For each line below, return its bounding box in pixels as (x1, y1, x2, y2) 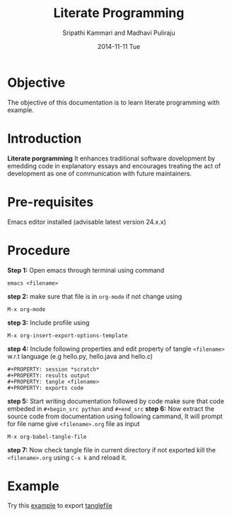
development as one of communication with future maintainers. (7, 169, 192, 178)
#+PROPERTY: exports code (7, 384, 83, 391)
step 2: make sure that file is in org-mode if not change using (7, 292, 182, 300)
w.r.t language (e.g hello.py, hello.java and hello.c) (7, 352, 153, 360)
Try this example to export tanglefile (7, 501, 113, 510)
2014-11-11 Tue (97, 42, 141, 50)
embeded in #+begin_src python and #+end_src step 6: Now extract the (7, 404, 214, 413)
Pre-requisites (7, 194, 94, 210)
